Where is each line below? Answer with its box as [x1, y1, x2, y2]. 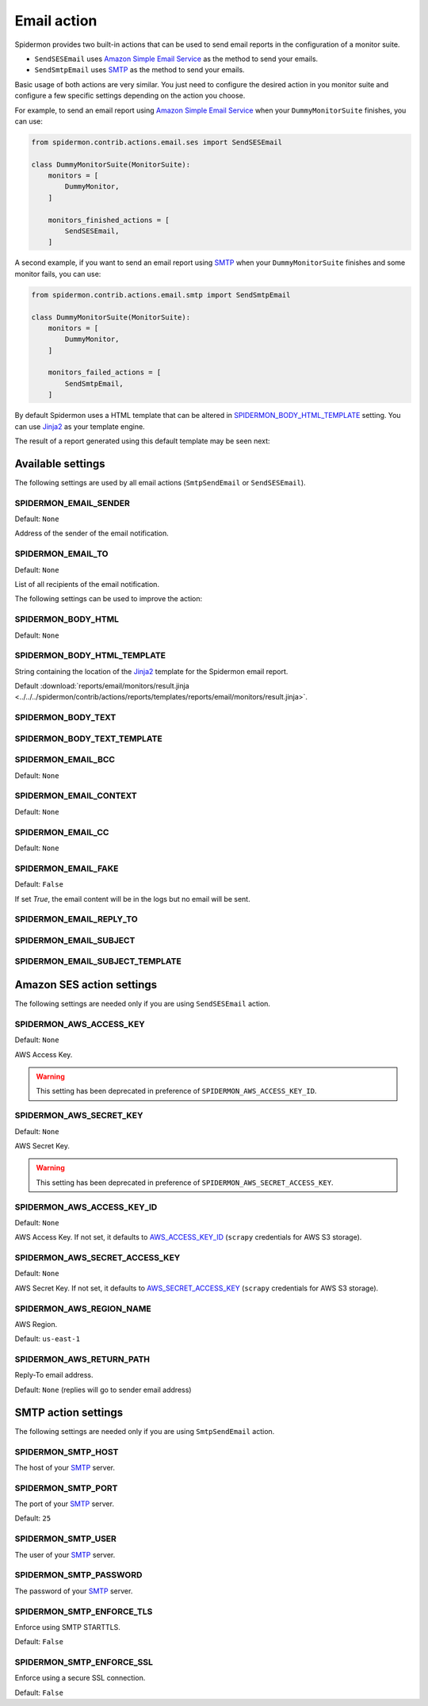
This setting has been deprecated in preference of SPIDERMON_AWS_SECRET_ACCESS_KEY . [36, 1178, 334, 1187]
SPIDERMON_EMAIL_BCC [14, 754, 115, 765]
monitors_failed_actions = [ [48, 368, 162, 377]
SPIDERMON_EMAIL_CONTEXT [14, 790, 138, 801]
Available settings [14, 457, 106, 470]
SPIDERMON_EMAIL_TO [14, 548, 109, 559]
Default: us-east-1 [14, 1334, 81, 1344]
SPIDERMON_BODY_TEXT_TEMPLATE [14, 733, 162, 744]
